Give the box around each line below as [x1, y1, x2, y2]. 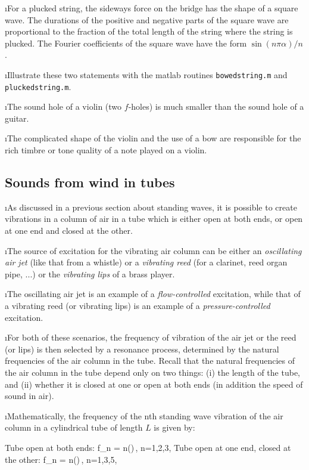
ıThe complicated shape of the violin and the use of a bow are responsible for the [5, 132, 301, 144]
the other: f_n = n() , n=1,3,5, [5, 453, 117, 465]
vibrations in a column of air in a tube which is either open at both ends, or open [5, 212, 303, 225]
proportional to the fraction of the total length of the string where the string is [5, 25, 293, 38]
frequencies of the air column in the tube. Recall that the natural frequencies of [5, 354, 295, 367]
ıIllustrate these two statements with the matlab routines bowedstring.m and [5, 68, 288, 81]
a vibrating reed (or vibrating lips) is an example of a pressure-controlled [5, 299, 270, 312]
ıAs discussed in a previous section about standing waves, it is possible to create [5, 200, 297, 213]
